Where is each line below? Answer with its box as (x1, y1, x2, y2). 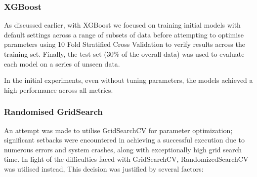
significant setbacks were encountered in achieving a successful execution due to (4, 135, 245, 145)
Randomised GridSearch (4, 106, 103, 118)
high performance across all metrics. (4, 84, 113, 95)
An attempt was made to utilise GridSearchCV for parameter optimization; (4, 125, 233, 135)
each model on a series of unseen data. (4, 58, 120, 69)
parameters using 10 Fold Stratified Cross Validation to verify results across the (4, 39, 245, 49)
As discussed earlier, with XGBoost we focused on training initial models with (4, 20, 241, 30)
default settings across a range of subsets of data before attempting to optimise (4, 29, 244, 39)
